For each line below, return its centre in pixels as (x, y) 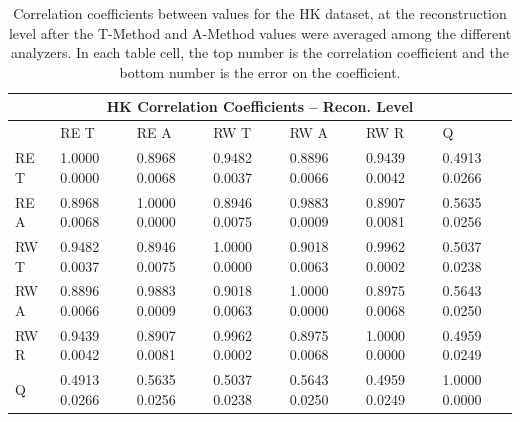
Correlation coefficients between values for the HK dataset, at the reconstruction (260, 13)
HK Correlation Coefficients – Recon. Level (260, 106)
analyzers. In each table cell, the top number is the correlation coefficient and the (260, 52)
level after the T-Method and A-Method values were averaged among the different (260, 32)
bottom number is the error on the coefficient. (260, 71)
